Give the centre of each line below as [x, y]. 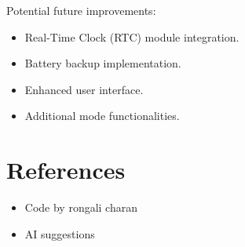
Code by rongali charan [81, 207]
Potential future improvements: [81, 10]
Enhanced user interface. [84, 89]
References [66, 170]
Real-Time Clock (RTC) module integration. [132, 36]
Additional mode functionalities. [102, 116]
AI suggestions [60, 233]
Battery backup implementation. [103, 63]
